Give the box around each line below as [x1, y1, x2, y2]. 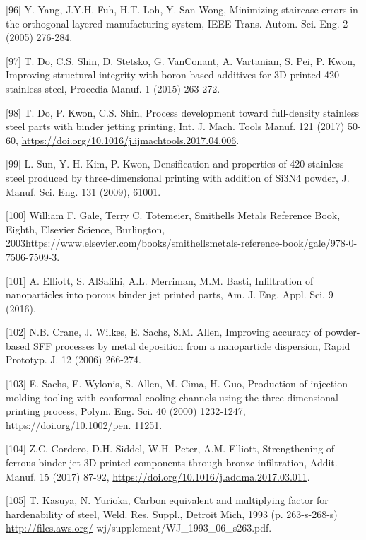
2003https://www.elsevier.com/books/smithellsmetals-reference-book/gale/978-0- [6, 235, 358, 250]
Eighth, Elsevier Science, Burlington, [6, 221, 165, 236]
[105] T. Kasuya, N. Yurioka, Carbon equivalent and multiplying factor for [6, 493, 329, 507]
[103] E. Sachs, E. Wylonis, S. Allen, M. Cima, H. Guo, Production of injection [6, 376, 348, 391]
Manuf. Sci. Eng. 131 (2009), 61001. [6, 184, 161, 199]
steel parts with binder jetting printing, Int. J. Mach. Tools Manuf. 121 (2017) [6, 119, 345, 134]
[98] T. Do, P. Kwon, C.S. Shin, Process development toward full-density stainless [6, 105, 360, 119]
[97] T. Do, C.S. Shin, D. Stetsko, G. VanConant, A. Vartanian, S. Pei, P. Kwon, [6, 53, 355, 68]
